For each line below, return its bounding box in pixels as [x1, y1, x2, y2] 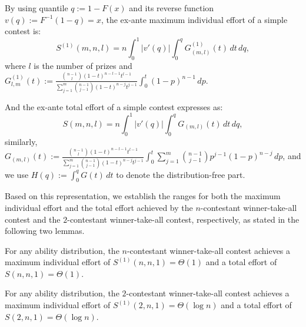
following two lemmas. [5, 224, 85, 237]
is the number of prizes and [34, 60, 132, 72]
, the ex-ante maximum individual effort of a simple [101, 13, 288, 25]
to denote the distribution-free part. [116, 168, 245, 180]
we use [5, 168, 29, 180]
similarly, [5, 135, 38, 147]
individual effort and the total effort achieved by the [5, 201, 193, 213]
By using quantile [5, 2, 68, 14]
